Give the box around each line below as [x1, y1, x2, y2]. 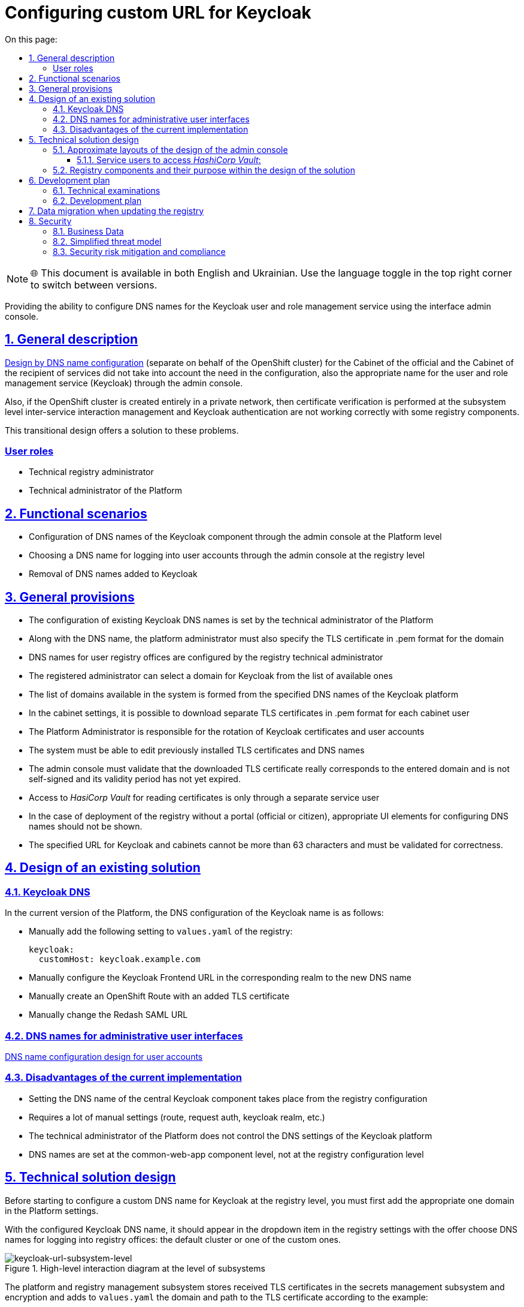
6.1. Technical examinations [53, 185, 160, 196]
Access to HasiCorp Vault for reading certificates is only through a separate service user [29, 792, 380, 803]
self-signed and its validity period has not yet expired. [29, 774, 241, 785]
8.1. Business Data [53, 226, 124, 236]
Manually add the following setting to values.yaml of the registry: [29, 926, 293, 937]
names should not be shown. [29, 821, 143, 832]
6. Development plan [29, 175, 110, 185]
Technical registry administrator [29, 467, 154, 477]
